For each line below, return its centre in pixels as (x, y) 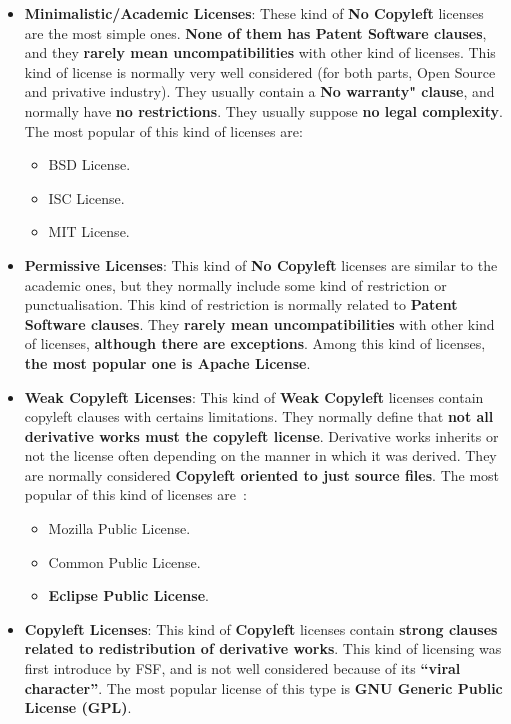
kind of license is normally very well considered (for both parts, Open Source (260, 71)
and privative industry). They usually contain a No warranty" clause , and (259, 91)
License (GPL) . (78, 707)
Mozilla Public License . (119, 528)
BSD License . (89, 164)
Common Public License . (124, 561)
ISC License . (86, 197)
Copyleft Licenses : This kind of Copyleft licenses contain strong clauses (261, 628)
